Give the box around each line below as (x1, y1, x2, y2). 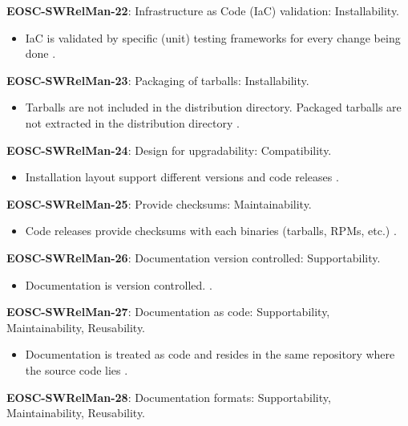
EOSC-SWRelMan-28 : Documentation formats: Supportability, (6, 388, 331, 405)
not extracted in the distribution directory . (25, 114, 240, 131)
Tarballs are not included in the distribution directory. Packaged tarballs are (25, 99, 402, 116)
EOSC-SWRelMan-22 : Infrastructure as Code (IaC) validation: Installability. (6, 2, 400, 18)
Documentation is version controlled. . (25, 276, 212, 293)
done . (25, 45, 56, 62)
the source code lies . (25, 361, 128, 378)
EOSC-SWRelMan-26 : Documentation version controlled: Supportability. (6, 249, 381, 266)
